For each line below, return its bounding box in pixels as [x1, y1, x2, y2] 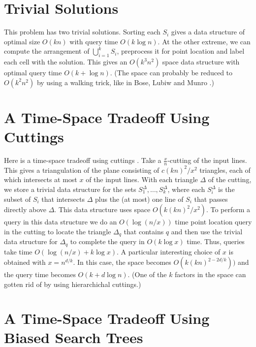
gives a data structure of [171, 27, 245, 37]
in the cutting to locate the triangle [4, 226, 111, 236]
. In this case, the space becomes [73, 257, 171, 267]
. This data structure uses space [54, 204, 151, 215]
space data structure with [162, 57, 240, 67]
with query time [69, 36, 118, 46]
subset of [4, 193, 31, 204]
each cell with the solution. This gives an [4, 57, 128, 67]
